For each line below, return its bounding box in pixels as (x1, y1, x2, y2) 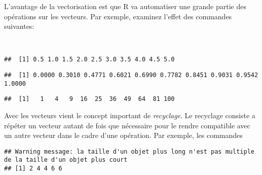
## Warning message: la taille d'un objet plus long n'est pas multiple (4, 148, 254, 155)
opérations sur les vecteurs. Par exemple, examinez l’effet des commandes (4, 11, 232, 21)
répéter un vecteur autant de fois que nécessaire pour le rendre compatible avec (4, 120, 250, 130)
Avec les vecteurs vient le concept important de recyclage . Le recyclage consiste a (4, 110, 255, 120)
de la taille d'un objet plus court (4, 156, 128, 164)
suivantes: (4, 21, 34, 31)
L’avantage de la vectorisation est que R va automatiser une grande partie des (4, 1, 246, 11)
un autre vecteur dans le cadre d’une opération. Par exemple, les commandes (4, 130, 243, 141)
